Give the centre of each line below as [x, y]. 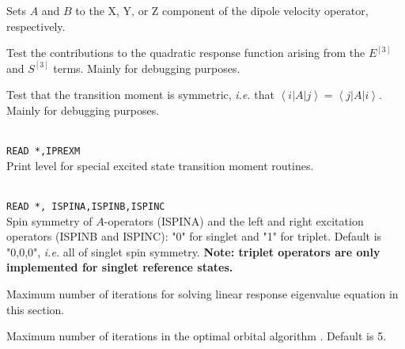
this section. [36, 309]
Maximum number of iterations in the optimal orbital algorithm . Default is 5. [197, 336]
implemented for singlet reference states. [120, 267]
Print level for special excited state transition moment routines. [160, 165]
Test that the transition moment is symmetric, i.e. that [140, 95]
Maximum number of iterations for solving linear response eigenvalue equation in [202, 294]
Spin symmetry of [49, 220]
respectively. [36, 26]
